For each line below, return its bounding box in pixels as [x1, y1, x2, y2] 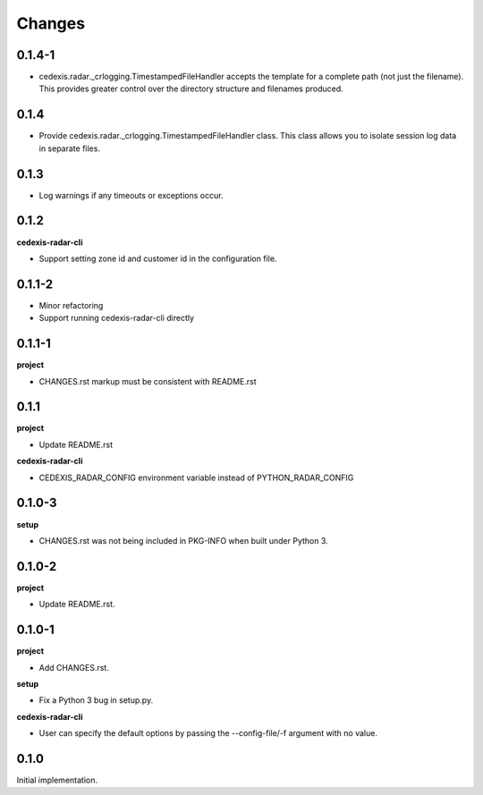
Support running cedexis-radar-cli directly [38, 313, 195, 324]
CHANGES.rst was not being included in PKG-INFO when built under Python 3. [38, 535, 328, 546]
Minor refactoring [38, 300, 104, 310]
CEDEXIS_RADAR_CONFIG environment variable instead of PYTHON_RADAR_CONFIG [38, 472, 354, 483]
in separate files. [38, 143, 100, 154]
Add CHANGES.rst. [38, 662, 109, 672]
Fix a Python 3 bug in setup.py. [38, 695, 154, 706]
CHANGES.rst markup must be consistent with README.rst [38, 376, 257, 386]
